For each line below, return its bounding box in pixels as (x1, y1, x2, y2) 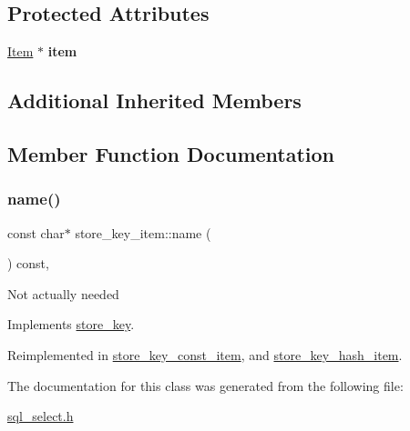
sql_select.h (7, 406, 74, 426)
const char (7, 223, 65, 242)
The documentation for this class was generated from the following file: (7, 376, 404, 395)
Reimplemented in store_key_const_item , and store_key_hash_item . (7, 345, 403, 364)
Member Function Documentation (7, 139, 335, 167)
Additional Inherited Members (7, 86, 302, 115)
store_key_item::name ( (75, 223, 211, 242)
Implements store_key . (7, 315, 135, 334)
